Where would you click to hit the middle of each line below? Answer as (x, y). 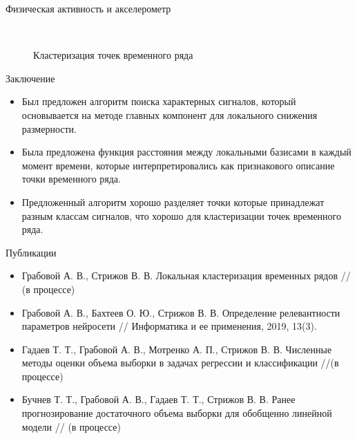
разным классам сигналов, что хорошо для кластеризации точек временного (181, 215)
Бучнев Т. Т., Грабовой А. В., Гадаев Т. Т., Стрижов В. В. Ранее (158, 399)
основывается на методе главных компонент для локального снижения (170, 114)
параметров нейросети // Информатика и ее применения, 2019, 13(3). (169, 326)
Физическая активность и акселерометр (88, 8)
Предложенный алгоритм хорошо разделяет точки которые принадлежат (173, 202)
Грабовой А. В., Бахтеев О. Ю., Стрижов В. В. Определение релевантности (181, 312)
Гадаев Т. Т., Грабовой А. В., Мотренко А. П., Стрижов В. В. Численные (177, 349)
